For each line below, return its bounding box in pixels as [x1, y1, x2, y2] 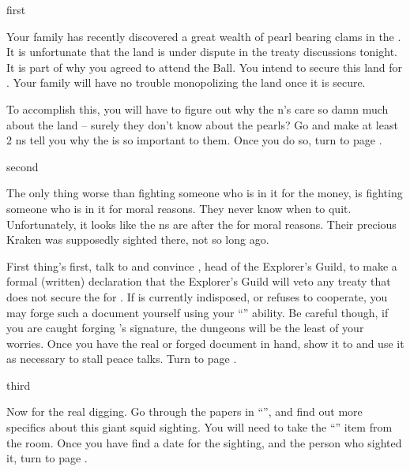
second [6, 158, 39, 174]
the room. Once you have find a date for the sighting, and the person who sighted [6, 434, 402, 450]
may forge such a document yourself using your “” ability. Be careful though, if [6, 304, 389, 320]
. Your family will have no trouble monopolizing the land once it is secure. [6, 74, 366, 91]
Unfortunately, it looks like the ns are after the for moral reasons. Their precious [6, 215, 397, 232]
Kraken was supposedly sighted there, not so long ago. [6, 231, 269, 248]
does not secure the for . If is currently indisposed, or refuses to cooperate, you [6, 288, 388, 305]
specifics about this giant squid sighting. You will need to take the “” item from [6, 419, 393, 435]
